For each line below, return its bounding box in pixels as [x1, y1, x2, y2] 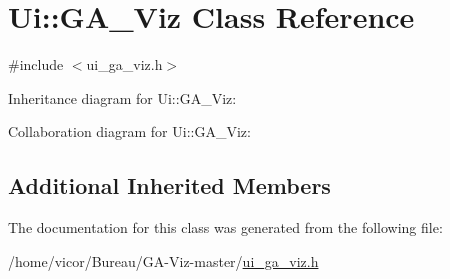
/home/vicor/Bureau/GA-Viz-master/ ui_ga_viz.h [8, 250, 319, 271]
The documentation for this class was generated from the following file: [8, 217, 443, 238]
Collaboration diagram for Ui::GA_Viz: [8, 121, 251, 142]
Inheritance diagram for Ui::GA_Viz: [8, 87, 237, 108]
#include [8, 54, 64, 75]
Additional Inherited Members [8, 170, 331, 201]
